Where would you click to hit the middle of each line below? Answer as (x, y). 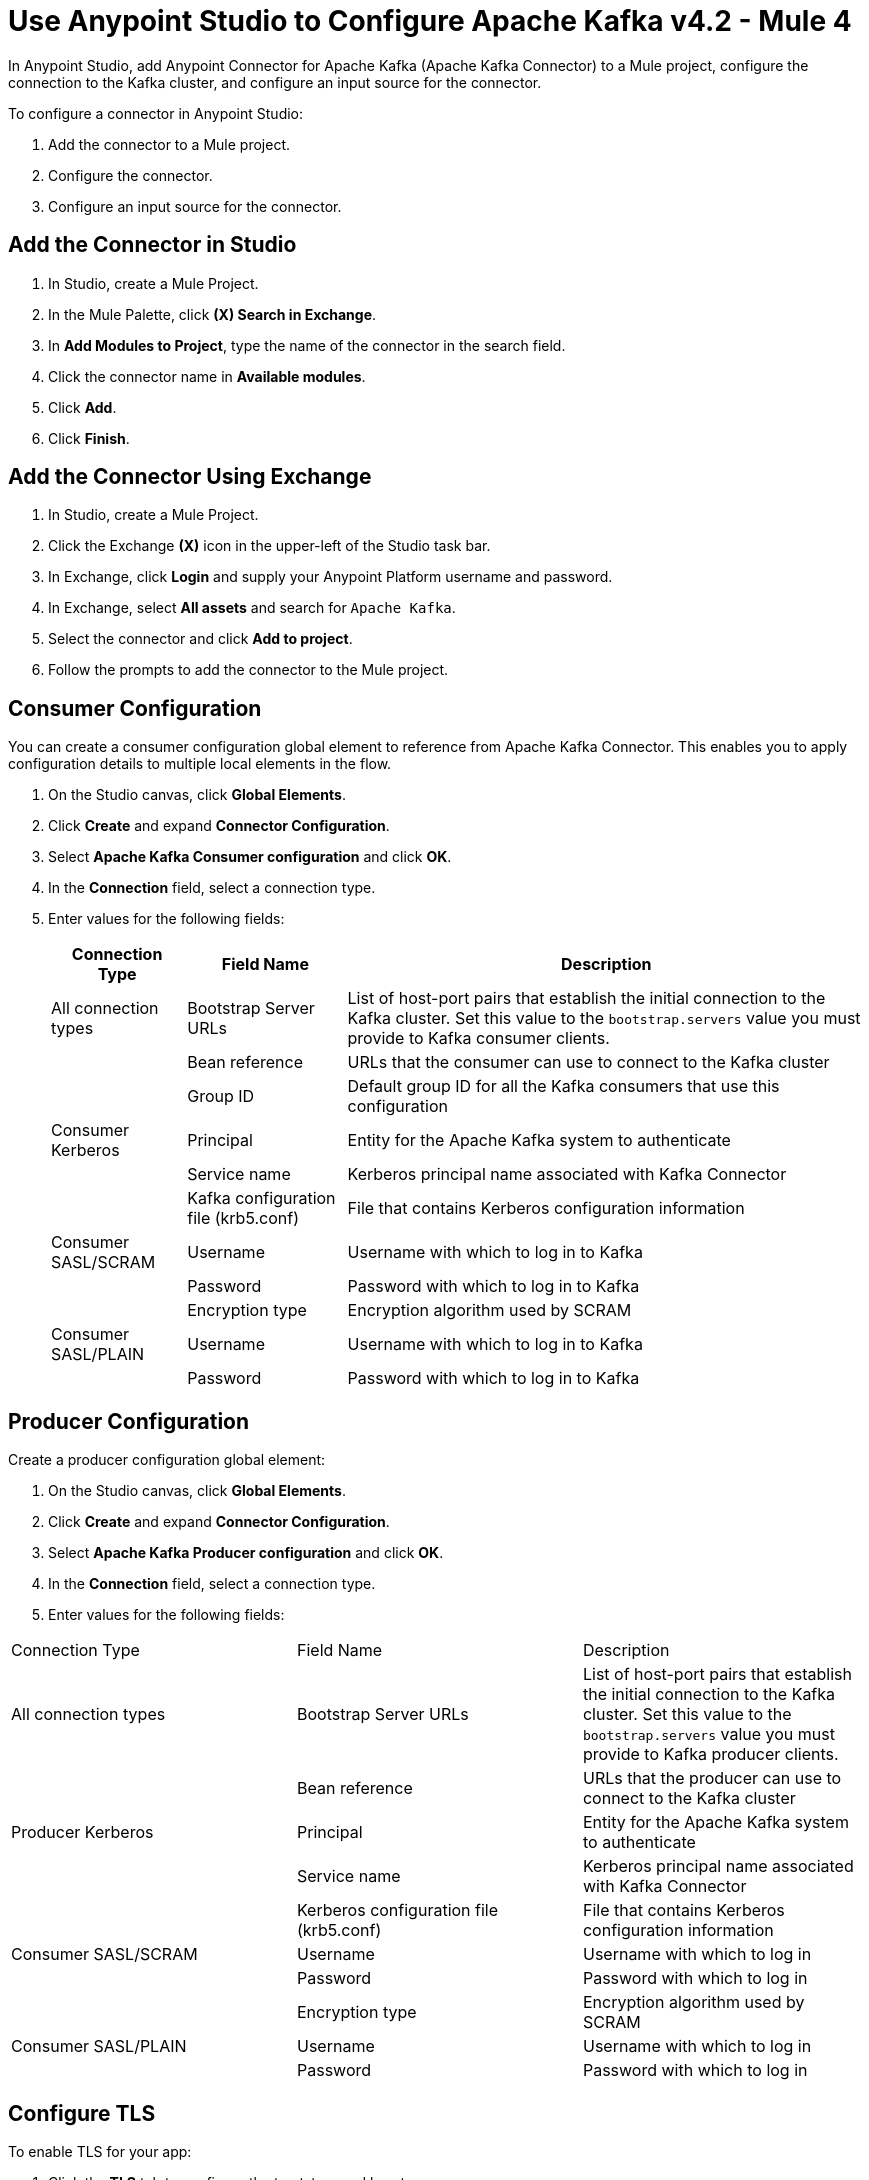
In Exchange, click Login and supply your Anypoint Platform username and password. (330, 577)
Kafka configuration (261, 1198)
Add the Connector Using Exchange (190, 477)
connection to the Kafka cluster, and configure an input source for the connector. (275, 82)
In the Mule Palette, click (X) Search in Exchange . (212, 314)
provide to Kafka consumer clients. (478, 1038)
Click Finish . (89, 438)
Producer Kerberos (82, 1832)
